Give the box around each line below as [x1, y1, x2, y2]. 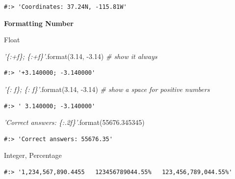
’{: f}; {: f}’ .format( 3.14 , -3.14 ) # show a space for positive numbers [4, 84, 210, 94]
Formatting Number [4, 18, 74, 28]
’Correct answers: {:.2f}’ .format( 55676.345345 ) [4, 117, 145, 127]
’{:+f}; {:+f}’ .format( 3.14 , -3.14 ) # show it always [4, 51, 157, 61]
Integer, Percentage [4, 150, 62, 160]
